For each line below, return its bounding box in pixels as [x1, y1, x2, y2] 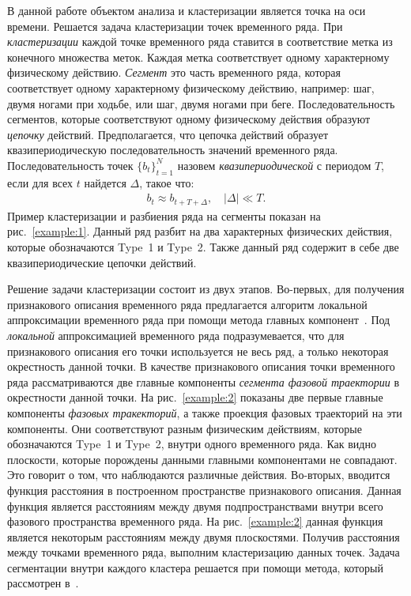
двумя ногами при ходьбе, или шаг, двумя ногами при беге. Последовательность [7, 95, 395, 111]
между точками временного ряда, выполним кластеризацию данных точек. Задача [7, 544, 400, 560]
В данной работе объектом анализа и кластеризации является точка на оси [7, 2, 366, 18]
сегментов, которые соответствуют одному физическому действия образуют [7, 111, 371, 127]
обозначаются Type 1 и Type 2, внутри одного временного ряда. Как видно [7, 436, 376, 452]
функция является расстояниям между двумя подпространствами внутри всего [7, 497, 383, 514]
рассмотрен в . [7, 575, 79, 591]
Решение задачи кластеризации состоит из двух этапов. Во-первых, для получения [7, 281, 405, 297]
